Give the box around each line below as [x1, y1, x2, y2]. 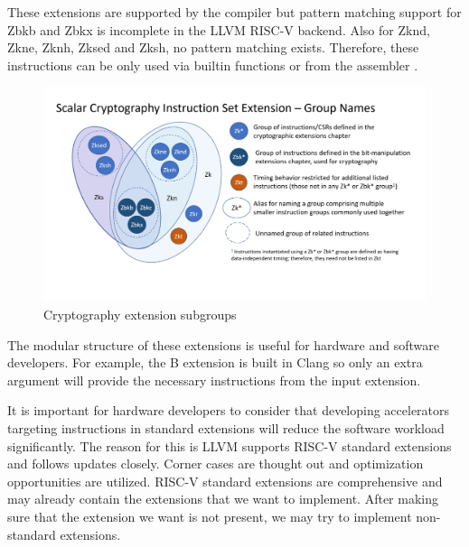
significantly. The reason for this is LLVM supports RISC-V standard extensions [7, 436, 452, 455]
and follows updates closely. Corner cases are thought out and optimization [7, 454, 424, 473]
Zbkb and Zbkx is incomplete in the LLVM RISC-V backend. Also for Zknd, [7, 20, 430, 39]
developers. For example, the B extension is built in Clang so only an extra [7, 353, 423, 372]
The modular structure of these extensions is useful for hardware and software [7, 335, 439, 354]
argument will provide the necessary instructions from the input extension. [7, 370, 421, 389]
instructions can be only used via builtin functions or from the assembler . [7, 55, 418, 74]
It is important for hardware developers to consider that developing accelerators [7, 401, 450, 420]
